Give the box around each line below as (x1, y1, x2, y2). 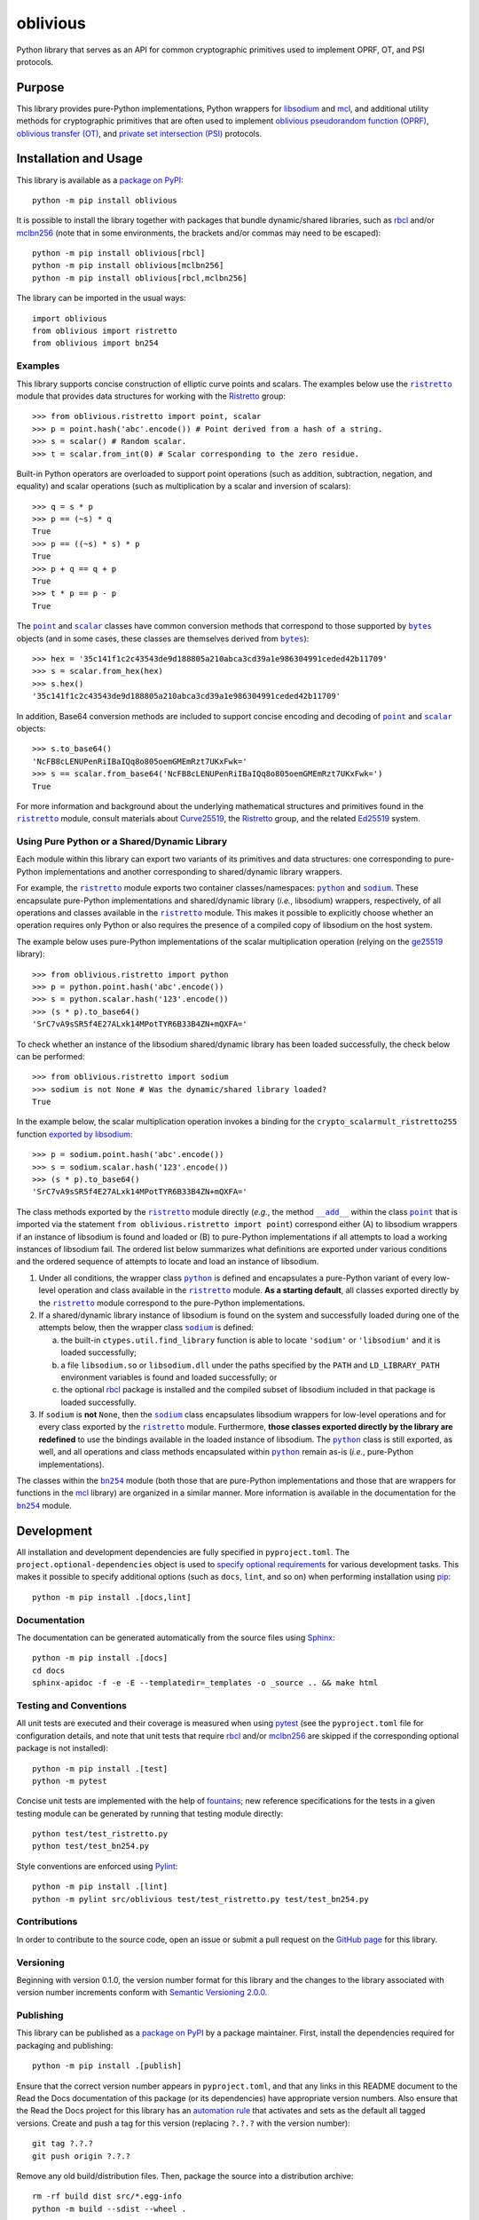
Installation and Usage (16, 151, 144, 166)
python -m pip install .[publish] (32, 2061, 182, 2071)
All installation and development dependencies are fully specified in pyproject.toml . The (16, 1546, 350, 1558)
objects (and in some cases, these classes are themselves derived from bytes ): (16, 633, 310, 644)
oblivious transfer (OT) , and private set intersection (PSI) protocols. (16, 128, 262, 139)
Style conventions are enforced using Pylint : (16, 1860, 178, 1871)
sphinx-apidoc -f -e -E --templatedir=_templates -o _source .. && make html (32, 1678, 379, 1688)
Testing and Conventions (16, 1699, 128, 1711)
